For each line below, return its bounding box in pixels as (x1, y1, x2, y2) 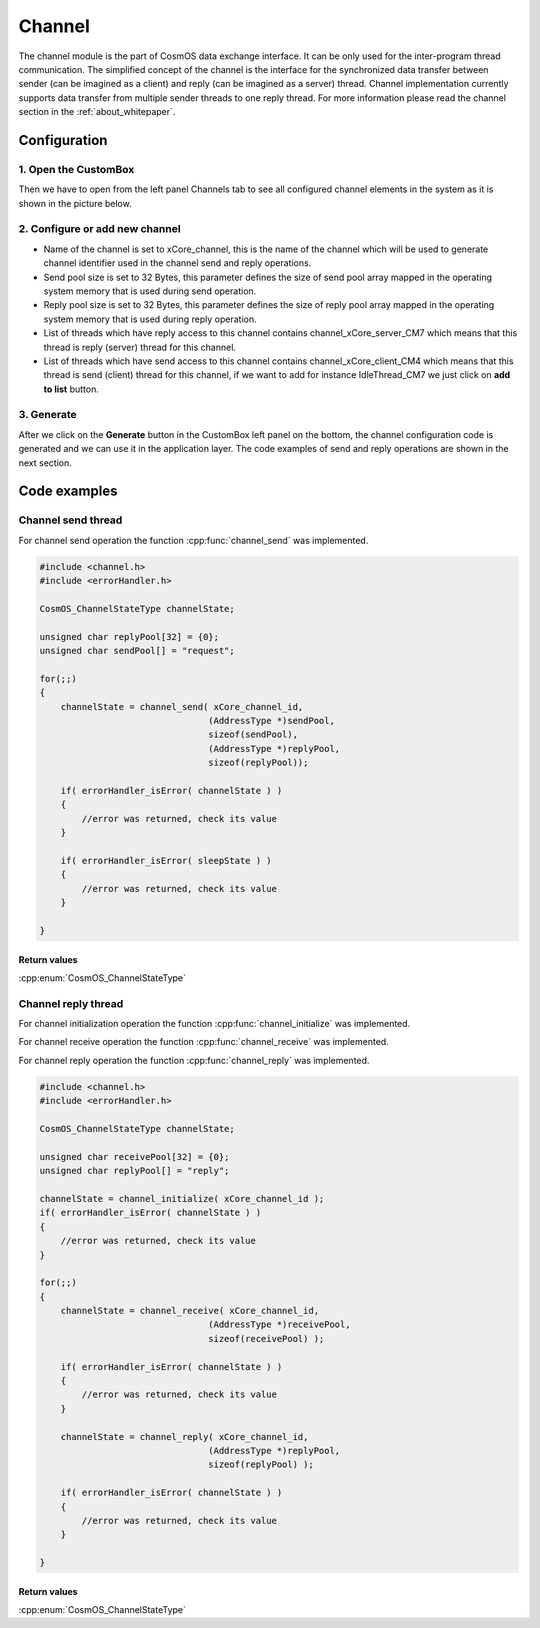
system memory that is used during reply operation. (43, 313, 257, 325)
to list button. (43, 383, 99, 395)
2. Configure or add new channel (18, 222, 181, 236)
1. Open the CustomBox (18, 162, 135, 176)
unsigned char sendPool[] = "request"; (39, 645, 235, 657)
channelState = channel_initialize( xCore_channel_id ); (39, 1193, 325, 1204)
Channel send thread (18, 513, 123, 527)
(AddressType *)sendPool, (208, 715, 335, 727)
